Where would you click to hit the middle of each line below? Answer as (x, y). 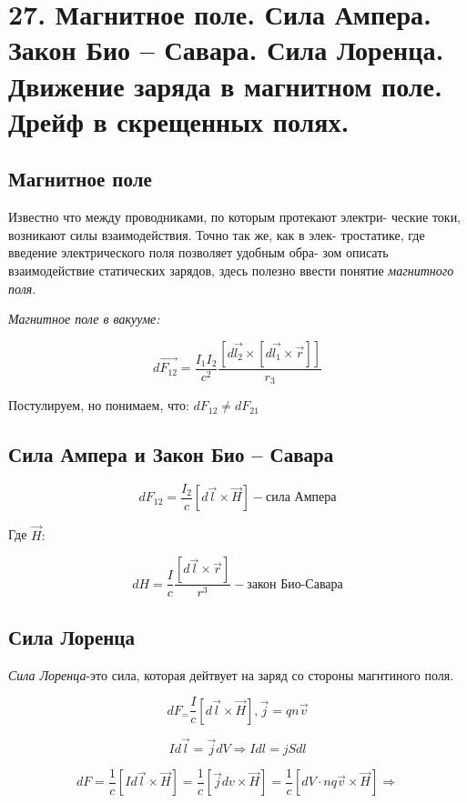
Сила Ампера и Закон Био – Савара (171, 454)
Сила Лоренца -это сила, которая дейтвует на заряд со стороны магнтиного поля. (231, 674)
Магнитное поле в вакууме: (84, 319)
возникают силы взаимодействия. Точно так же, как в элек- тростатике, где (217, 234)
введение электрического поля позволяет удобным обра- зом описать (198, 252)
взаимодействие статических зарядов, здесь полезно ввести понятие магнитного (231, 270)
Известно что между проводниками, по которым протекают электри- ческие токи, (235, 217)
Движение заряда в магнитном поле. (225, 85)
